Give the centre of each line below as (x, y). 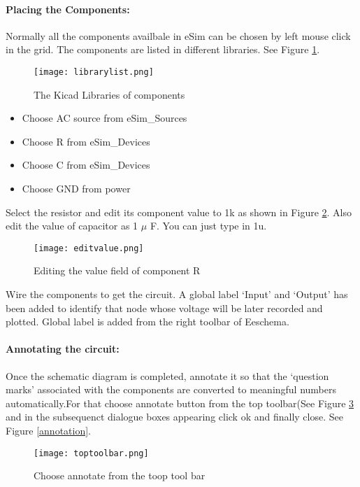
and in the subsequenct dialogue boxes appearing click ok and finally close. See (174, 417)
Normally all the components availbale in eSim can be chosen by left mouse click (178, 35)
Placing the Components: (68, 9)
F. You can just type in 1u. (208, 226)
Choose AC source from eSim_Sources (105, 118)
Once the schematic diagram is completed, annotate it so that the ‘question (167, 375)
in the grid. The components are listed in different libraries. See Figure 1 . (163, 49)
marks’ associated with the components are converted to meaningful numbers (171, 389)
